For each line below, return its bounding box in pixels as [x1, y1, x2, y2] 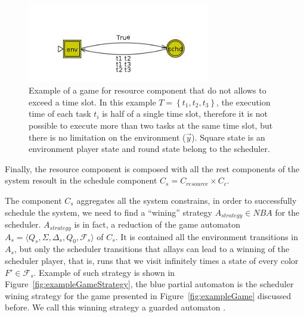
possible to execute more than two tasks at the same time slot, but [29, 119, 273, 132]
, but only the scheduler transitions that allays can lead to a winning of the [14, 243, 290, 255]
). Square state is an [191, 130, 265, 143]
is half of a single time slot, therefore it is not [102, 107, 268, 120]
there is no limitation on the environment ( [29, 130, 186, 143]
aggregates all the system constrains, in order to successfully [76, 194, 297, 207]
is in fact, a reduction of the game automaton [74, 218, 240, 231]
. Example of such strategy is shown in [33, 266, 175, 278]
